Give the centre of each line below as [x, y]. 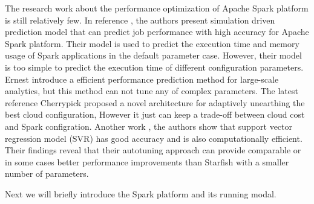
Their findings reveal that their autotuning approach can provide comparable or [153, 150]
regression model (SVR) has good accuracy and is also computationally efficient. [154, 138]
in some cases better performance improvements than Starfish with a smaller [147, 161]
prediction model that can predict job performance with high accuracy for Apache [157, 32]
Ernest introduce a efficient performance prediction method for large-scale [142, 79]
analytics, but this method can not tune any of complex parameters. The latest [152, 91]
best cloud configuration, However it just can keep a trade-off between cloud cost [155, 114]
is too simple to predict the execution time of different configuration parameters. [154, 67]
